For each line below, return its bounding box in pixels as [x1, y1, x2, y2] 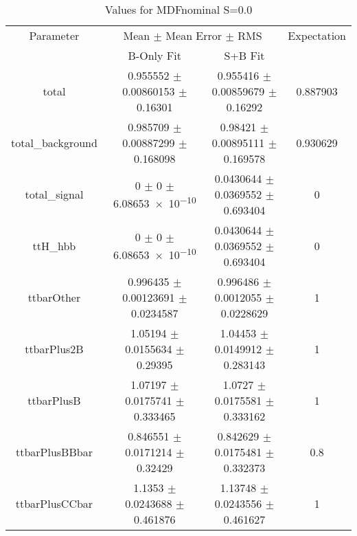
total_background [11, 135, 97, 150]
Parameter [29, 27, 80, 43]
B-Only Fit [128, 47, 181, 63]
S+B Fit [224, 47, 265, 63]
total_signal [25, 186, 84, 202]
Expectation [288, 27, 346, 43]
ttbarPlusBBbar [15, 444, 93, 460]
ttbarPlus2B [25, 341, 84, 357]
